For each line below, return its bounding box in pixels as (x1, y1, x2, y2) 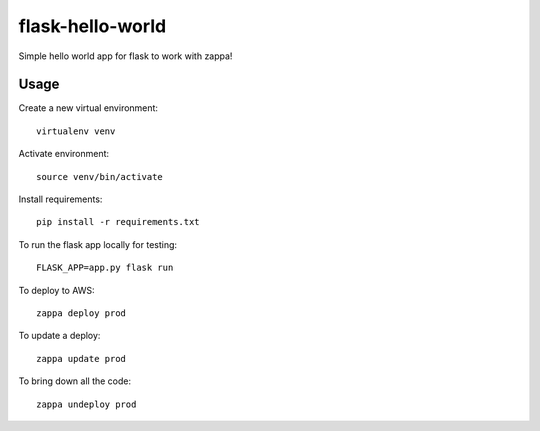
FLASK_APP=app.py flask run (36, 262, 174, 274)
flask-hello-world (18, 15, 167, 37)
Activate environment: (18, 148, 110, 160)
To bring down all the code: (18, 375, 132, 387)
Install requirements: (18, 193, 103, 205)
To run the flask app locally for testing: (18, 238, 178, 250)
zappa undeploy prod (36, 398, 137, 410)
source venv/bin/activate (36, 171, 164, 182)
